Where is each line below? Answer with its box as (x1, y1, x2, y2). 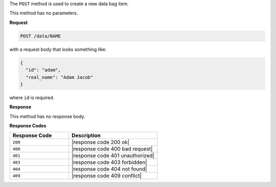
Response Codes (9, 123, 47, 129)
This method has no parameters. (9, 10, 78, 16)
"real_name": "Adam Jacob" (26, 74, 94, 80)
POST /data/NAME (20, 33, 61, 39)
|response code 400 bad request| (72, 146, 153, 153)
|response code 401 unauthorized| (72, 152, 154, 159)
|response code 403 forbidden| (72, 159, 148, 166)
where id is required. (9, 95, 55, 101)
